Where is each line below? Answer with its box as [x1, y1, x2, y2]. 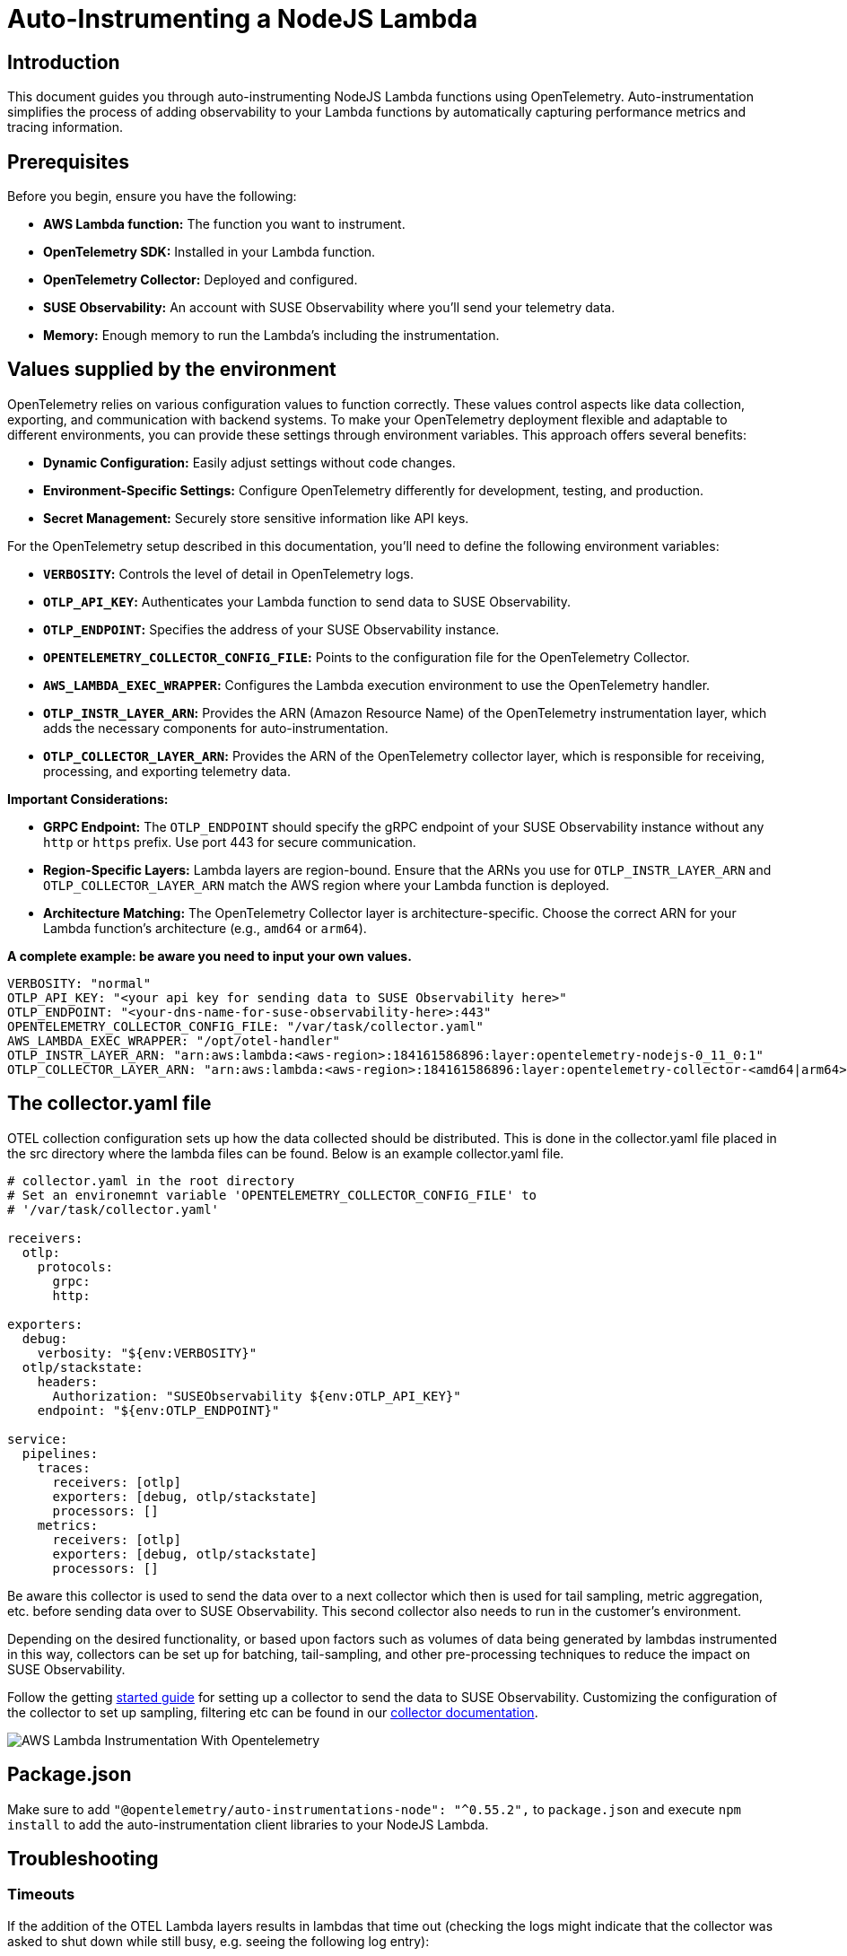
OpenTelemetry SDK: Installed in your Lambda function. [43, 244, 376, 260]
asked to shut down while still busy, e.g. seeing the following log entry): [7, 1933, 430, 1949]
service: [7, 1431, 68, 1446]
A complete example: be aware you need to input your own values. [7, 947, 412, 964]
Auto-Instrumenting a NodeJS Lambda [7, 4, 478, 34]
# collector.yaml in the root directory [7, 1173, 295, 1188]
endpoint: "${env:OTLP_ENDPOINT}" [37, 1402, 280, 1418]
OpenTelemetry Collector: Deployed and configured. [43, 272, 358, 288]
